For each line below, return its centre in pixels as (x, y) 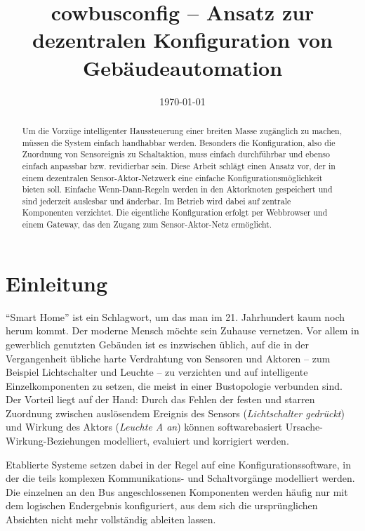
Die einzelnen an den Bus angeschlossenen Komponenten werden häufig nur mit (177, 491)
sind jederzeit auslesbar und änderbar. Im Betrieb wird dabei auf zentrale (157, 201)
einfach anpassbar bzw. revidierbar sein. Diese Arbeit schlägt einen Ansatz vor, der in (179, 165)
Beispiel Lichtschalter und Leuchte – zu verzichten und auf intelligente (157, 372)
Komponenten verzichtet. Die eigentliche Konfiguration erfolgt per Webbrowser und (175, 212)
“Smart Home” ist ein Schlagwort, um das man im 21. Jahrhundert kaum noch (175, 316)
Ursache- (304, 427)
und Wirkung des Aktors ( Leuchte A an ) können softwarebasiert (144, 427)
